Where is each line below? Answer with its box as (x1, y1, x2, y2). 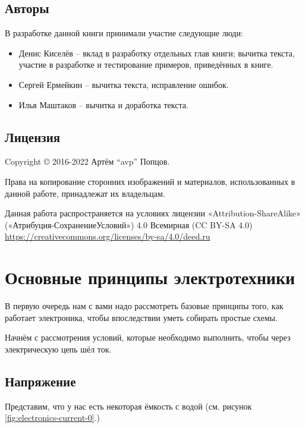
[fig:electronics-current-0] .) (5, 411, 100, 424)
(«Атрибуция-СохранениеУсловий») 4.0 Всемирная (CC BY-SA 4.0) (5, 218, 253, 231)
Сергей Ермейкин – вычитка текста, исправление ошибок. (18, 78, 229, 90)
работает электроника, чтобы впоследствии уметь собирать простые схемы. (5, 311, 278, 323)
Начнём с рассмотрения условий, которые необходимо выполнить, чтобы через (5, 331, 291, 344)
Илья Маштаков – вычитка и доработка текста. (18, 98, 188, 111)
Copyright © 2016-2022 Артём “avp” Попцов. (5, 155, 170, 168)
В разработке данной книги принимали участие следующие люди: (5, 27, 243, 39)
